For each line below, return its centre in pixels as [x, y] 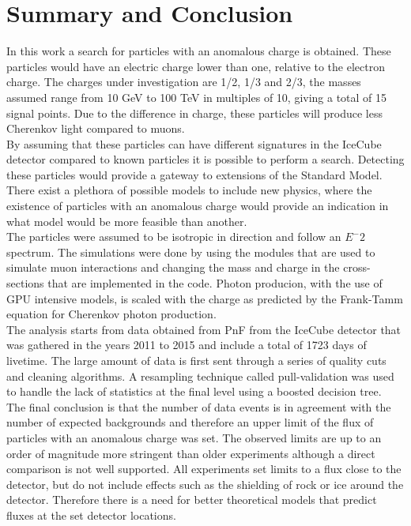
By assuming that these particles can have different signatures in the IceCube [194, 143]
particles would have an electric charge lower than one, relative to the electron [196, 66]
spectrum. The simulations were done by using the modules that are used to [191, 252]
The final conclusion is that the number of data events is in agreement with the [199, 406]
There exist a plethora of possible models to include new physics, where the [189, 190]
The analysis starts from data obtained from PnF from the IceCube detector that [204, 329]
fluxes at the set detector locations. [91, 515]
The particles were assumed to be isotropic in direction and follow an [174, 237]
